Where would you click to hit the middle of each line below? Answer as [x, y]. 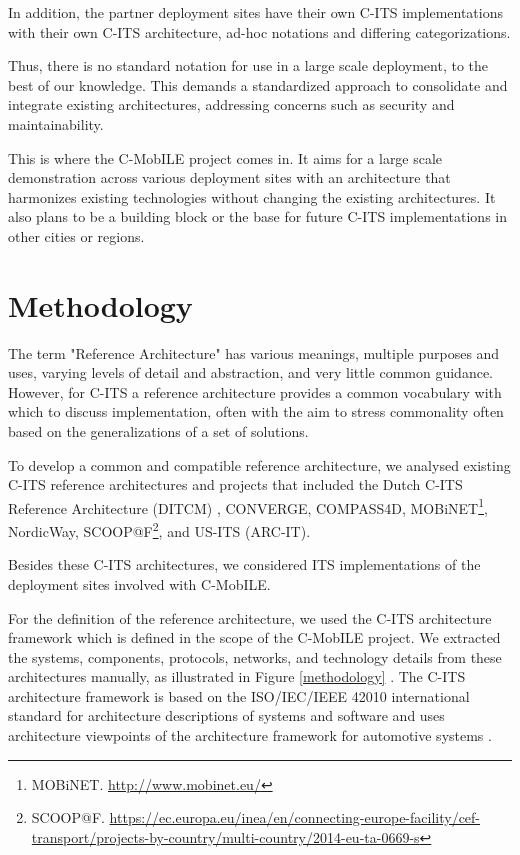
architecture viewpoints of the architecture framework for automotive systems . [250, 735]
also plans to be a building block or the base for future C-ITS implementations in [257, 216]
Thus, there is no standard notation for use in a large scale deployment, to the [248, 65]
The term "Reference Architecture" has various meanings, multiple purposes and [254, 352]
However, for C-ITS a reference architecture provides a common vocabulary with [255, 391]
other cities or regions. [76, 235]
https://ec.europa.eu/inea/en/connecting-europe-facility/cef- [295, 817]
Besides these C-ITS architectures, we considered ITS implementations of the [244, 564]
